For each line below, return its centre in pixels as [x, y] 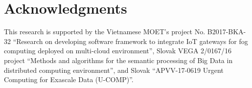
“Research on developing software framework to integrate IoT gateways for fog [130, 41]
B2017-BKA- [227, 32]
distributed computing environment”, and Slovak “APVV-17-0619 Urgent [114, 70]
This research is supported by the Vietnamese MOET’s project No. [105, 32]
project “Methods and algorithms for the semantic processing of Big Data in [118, 60]
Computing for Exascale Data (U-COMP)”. [69, 79]
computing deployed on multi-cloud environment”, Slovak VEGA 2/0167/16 [118, 51]
